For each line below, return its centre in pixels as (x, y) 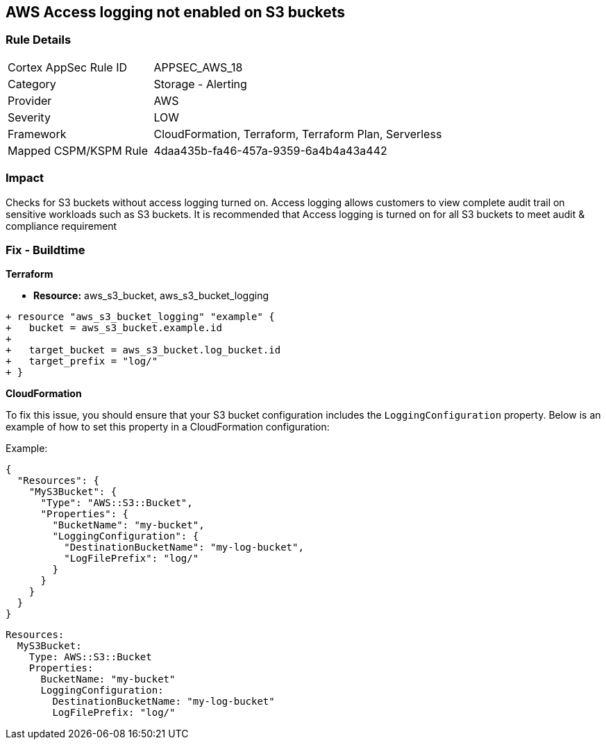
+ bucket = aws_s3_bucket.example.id (114, 328)
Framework (37, 134)
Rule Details (39, 40)
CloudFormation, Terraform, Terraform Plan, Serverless (298, 134)
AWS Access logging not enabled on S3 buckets (176, 12)
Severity (29, 117)
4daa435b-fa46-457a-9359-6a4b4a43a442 (270, 150)
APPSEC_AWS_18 (198, 67)
